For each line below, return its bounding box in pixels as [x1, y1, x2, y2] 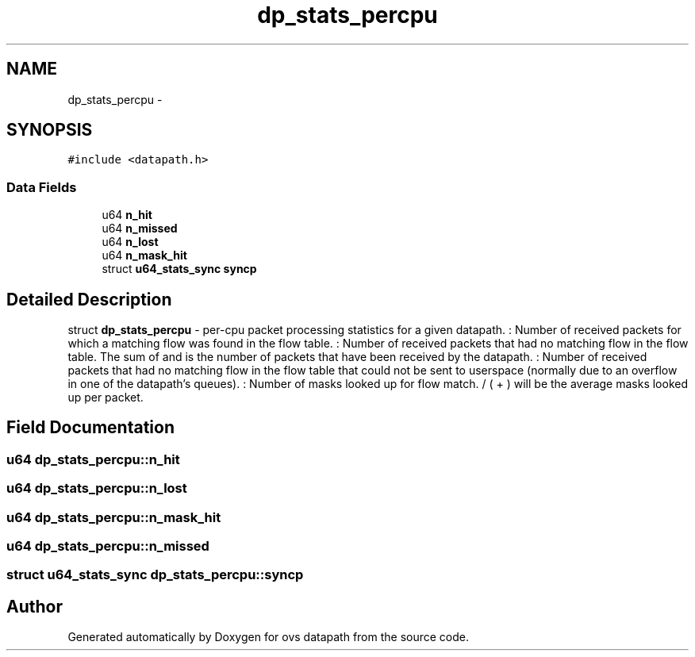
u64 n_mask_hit [102, 248, 187, 263]
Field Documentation [6, 417, 175, 438]
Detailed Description [6, 289, 172, 309]
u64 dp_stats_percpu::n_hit [6, 451, 180, 467]
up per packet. [67, 390, 144, 405]
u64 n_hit [102, 208, 152, 222]
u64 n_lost [102, 235, 159, 249]
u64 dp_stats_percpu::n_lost [6, 480, 187, 497]
